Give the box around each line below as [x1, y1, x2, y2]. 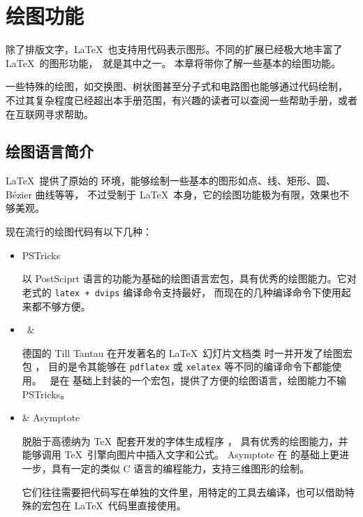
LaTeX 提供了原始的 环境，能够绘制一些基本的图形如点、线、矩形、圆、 [6, 173, 336, 188]
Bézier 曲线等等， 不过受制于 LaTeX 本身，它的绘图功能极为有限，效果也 [6, 187, 340, 201]
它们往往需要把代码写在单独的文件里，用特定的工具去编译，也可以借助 [22, 484, 345, 499]
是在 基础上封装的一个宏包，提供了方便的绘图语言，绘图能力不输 [50, 372, 347, 387]
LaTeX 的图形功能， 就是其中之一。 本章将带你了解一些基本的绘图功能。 [6, 55, 341, 70]
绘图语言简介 [6, 140, 94, 162]
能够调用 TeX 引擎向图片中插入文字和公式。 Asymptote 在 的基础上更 [22, 447, 340, 462]
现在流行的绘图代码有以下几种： [6, 224, 152, 239]
